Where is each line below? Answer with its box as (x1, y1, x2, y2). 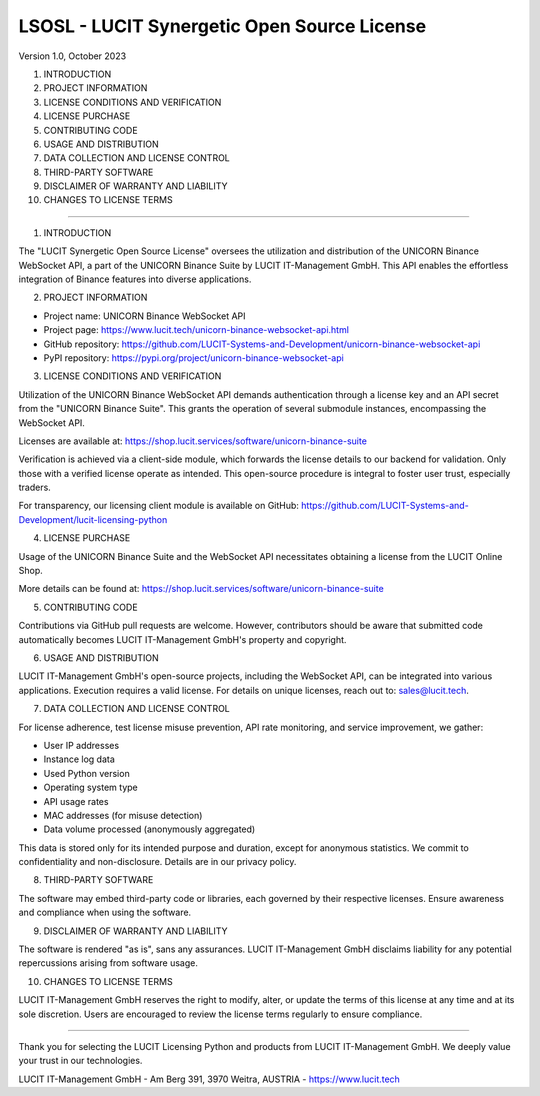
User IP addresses (43, 739, 120, 751)
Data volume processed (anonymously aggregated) (43, 823, 256, 835)
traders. (18, 481, 52, 494)
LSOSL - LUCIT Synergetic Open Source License (18, 15, 427, 37)
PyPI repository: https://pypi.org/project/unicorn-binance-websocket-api (43, 351, 344, 364)
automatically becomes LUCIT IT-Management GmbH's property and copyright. (18, 633, 347, 645)
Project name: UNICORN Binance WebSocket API (43, 310, 246, 322)
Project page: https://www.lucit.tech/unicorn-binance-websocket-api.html (43, 324, 350, 336)
